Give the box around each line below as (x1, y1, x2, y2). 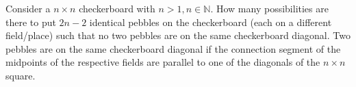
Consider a (5, 1, 51, 15)
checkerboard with (79, 1, 155, 15)
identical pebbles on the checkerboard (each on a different (89, 14, 332, 29)
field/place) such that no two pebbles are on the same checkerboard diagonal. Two (5, 28, 351, 42)
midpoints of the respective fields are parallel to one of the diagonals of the (5, 55, 320, 69)
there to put (5, 14, 56, 29)
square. (5, 68, 36, 82)
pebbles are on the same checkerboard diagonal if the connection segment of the (5, 41, 341, 55)
